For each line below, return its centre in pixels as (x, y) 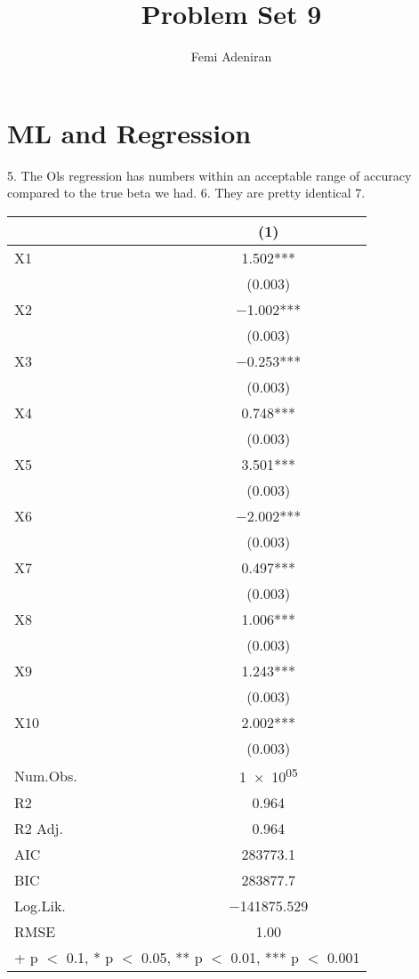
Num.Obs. (46, 775)
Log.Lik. (40, 906)
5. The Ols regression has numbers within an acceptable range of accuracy (209, 175)
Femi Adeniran (231, 57)
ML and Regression (129, 132)
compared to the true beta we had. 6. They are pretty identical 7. (186, 193)
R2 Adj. (39, 829)
